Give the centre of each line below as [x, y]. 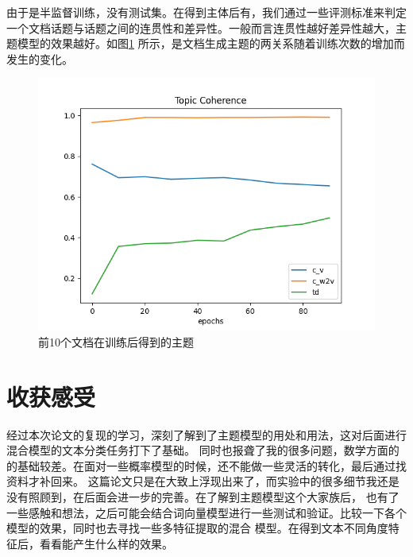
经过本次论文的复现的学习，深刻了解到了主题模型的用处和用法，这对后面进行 [206, 434]
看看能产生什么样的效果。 [106, 543]
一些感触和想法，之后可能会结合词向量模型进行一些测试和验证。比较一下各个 [206, 512]
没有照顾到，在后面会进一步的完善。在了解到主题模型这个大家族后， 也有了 [203, 497]
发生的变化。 [40, 58]
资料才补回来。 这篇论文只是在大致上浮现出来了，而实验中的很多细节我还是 [203, 481]
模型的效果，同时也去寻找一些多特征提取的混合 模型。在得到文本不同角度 [197, 528]
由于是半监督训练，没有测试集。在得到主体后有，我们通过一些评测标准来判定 [206, 12]
